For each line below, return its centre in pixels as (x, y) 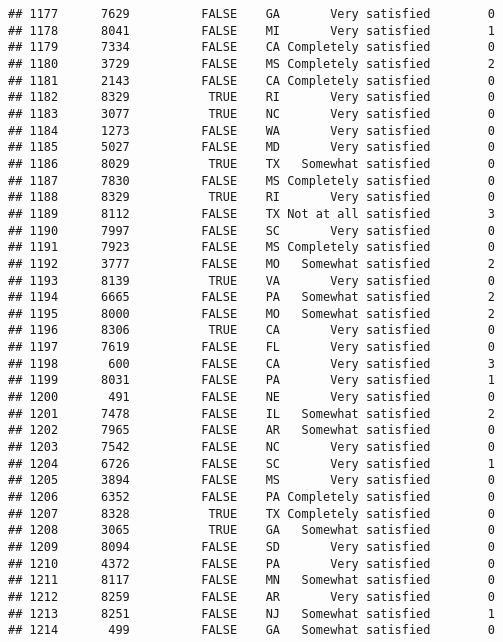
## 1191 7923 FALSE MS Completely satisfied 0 (251, 247)
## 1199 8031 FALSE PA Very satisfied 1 (251, 380)
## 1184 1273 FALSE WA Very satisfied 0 (251, 130)
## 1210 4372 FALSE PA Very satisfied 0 (251, 563)
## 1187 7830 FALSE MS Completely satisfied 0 (251, 180)
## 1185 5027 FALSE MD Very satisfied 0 (251, 147)
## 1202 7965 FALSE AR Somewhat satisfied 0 (251, 430)
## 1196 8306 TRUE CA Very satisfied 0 (251, 330)
